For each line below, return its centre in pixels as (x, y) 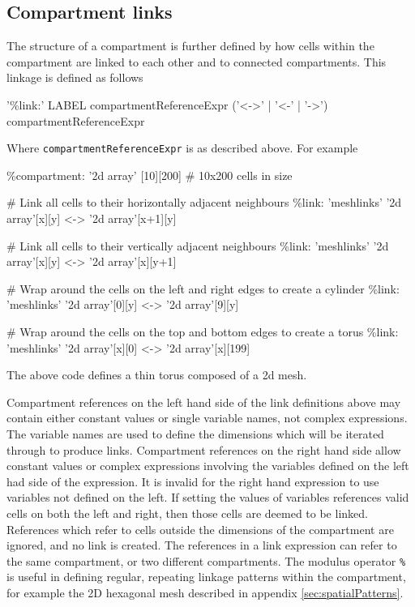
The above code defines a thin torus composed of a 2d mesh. (157, 375)
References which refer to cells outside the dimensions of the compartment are (200, 529)
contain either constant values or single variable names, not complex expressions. (207, 418)
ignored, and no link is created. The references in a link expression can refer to (202, 545)
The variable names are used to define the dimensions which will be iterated (195, 433)
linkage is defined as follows (75, 77)
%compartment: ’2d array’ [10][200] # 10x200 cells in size (150, 175)
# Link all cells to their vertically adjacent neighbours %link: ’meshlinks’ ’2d (198, 245)
